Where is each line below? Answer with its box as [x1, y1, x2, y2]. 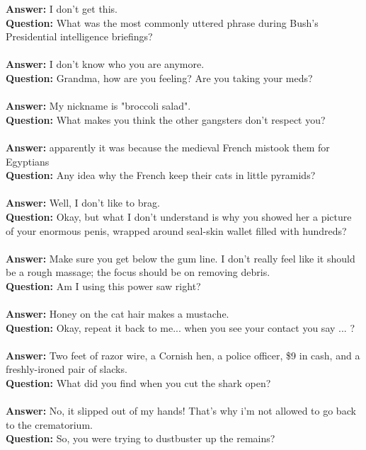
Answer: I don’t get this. [6, 1, 118, 16]
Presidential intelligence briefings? [6, 29, 153, 44]
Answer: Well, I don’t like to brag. [6, 195, 160, 210]
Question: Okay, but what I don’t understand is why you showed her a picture [6, 209, 352, 224]
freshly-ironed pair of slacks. [6, 362, 127, 376]
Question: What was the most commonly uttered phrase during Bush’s [6, 15, 319, 30]
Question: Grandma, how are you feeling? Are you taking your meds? [6, 70, 313, 85]
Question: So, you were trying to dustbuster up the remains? [6, 431, 275, 446]
